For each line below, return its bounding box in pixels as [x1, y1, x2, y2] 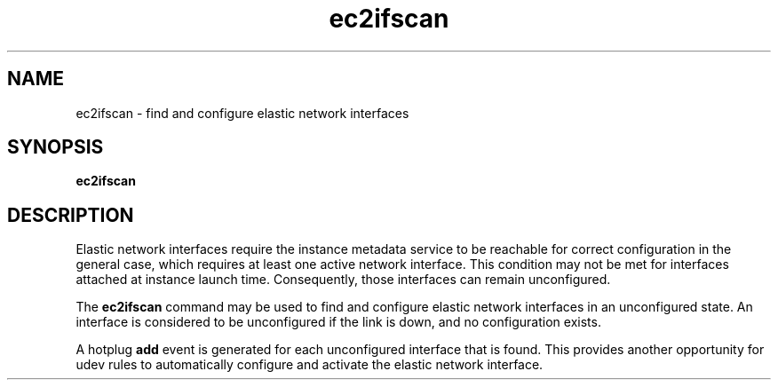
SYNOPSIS [7, 136, 104, 159]
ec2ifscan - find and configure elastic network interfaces [75, 105, 409, 121]
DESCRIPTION [7, 203, 134, 226]
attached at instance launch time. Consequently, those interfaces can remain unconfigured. [75, 272, 611, 288]
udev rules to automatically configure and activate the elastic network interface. [75, 357, 544, 373]
